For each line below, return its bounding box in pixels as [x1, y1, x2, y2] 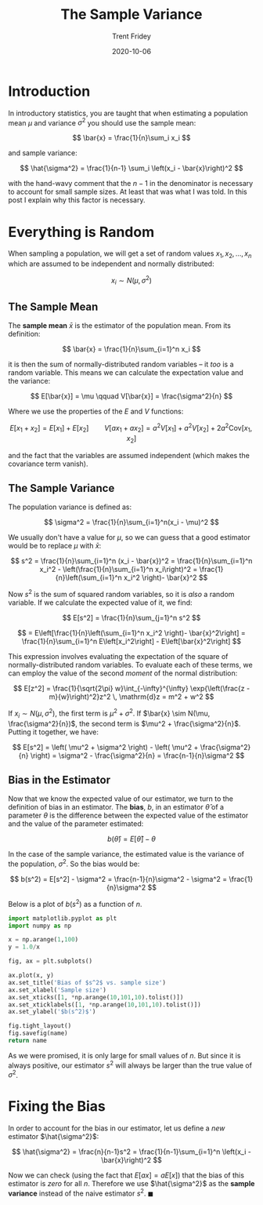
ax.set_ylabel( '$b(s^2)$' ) [8, 1008, 96, 1016]
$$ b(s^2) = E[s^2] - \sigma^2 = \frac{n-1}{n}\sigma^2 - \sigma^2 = [9, 874, 228, 883]
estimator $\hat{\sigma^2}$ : [8, 1132, 99, 1141]
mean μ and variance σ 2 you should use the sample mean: [8, 116, 196, 127]
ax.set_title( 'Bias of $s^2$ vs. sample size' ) [8, 978, 167, 986]
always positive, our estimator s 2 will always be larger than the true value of [8, 1059, 253, 1070]
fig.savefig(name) [8, 1029, 68, 1037]
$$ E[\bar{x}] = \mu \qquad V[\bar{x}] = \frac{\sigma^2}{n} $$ [30, 391, 233, 401]
